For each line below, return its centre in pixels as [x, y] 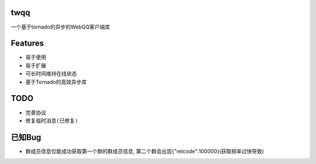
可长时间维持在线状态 [51, 74]
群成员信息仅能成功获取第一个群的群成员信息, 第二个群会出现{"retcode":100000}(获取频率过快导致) [145, 151]
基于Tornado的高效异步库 [56, 82]
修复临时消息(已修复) [52, 121]
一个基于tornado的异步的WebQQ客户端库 [61, 27]
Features [27, 43]
